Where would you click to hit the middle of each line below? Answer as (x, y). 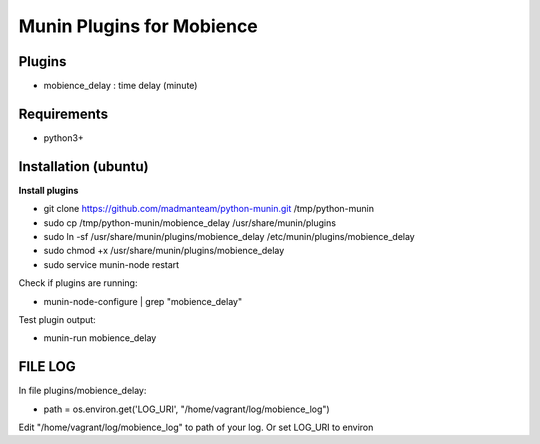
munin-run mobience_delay (100, 338)
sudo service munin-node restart (111, 264)
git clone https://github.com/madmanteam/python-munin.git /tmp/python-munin (209, 209)
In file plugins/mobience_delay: (82, 391)
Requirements (63, 113)
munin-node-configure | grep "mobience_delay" (143, 301)
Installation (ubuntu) (83, 166)
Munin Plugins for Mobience (138, 26)
